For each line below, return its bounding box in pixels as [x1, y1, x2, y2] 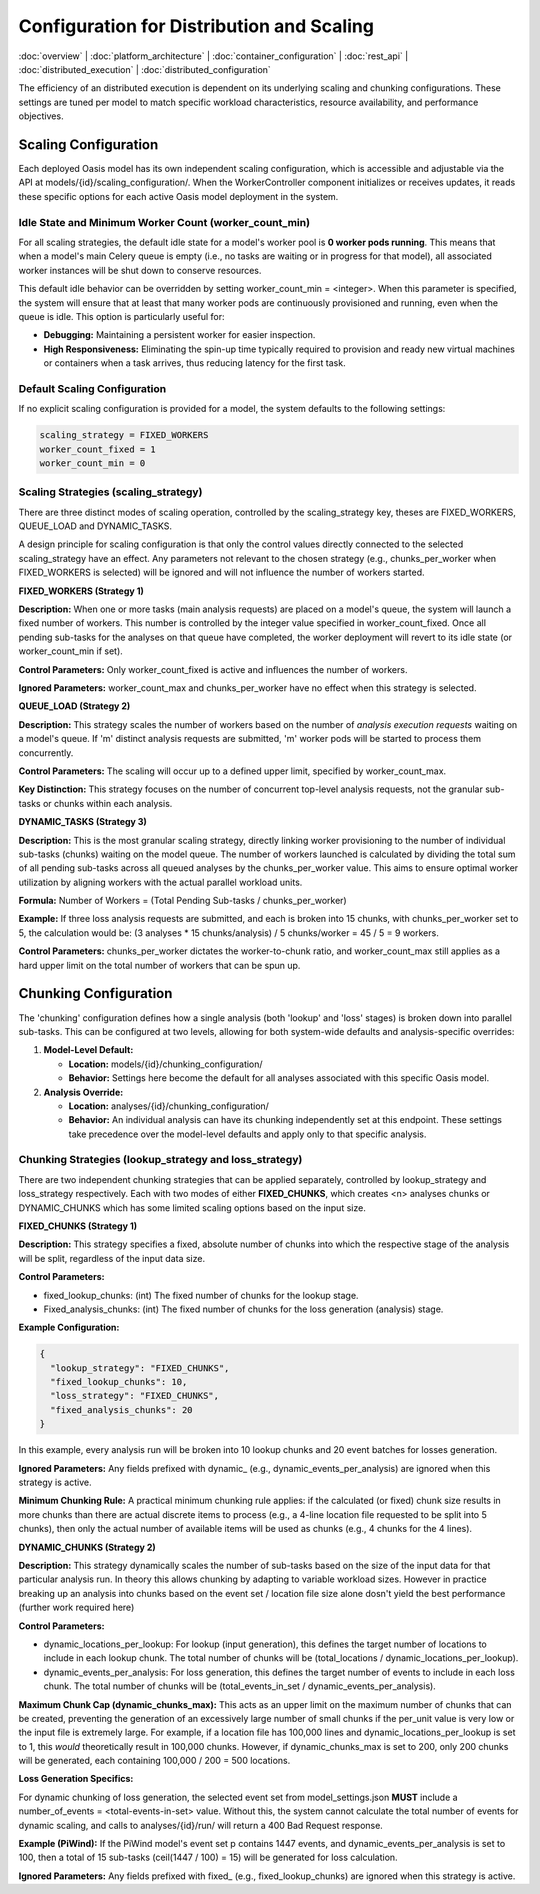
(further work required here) [18, 1601, 135, 1614]
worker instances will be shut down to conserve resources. [18, 264, 262, 276]
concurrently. [18, 746, 74, 759]
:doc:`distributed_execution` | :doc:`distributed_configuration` [18, 63, 272, 75]
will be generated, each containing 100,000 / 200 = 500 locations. [18, 1755, 291, 1767]
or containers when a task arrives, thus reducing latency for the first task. [43, 357, 346, 369]
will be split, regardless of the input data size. [18, 1252, 205, 1264]
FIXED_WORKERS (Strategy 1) [18, 585, 145, 597]
